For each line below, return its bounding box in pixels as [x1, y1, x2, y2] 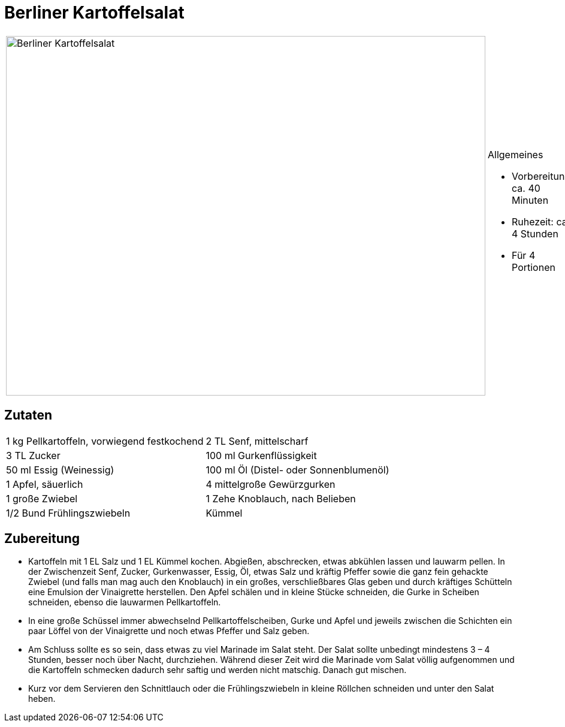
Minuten [512, 194, 549, 206]
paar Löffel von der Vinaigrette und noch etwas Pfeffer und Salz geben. [28, 626, 310, 636]
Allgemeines [488, 148, 543, 161]
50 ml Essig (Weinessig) [6, 463, 114, 476]
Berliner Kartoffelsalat [4, 2, 185, 23]
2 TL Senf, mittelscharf [206, 435, 309, 447]
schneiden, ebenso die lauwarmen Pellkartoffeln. [28, 597, 221, 608]
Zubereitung [4, 531, 80, 547]
